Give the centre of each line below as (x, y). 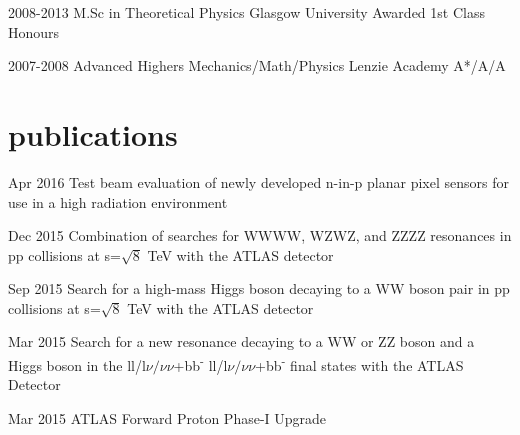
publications (93, 133)
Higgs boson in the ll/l (77, 364)
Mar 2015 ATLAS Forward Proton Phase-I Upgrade (167, 417)
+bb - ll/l (200, 363)
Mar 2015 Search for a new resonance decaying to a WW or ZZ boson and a (241, 341)
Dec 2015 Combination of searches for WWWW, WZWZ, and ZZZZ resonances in (260, 235)
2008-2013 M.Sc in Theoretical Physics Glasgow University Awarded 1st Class (246, 12)
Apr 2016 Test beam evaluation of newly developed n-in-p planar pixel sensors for (258, 181)
